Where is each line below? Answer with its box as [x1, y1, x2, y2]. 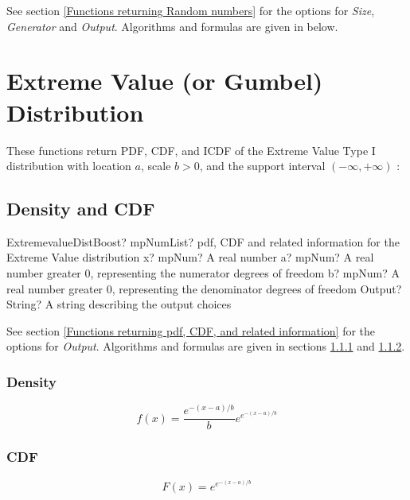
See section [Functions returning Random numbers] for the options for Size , [6, 2, 375, 18]
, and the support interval [199, 157, 326, 174]
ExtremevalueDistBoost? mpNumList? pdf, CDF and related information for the [6, 233, 400, 250]
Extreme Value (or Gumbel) [6, 64, 323, 97]
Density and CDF [6, 196, 155, 221]
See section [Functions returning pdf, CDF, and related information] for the [6, 322, 376, 339]
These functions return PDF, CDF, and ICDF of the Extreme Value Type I [6, 141, 376, 158]
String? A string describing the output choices [6, 296, 232, 312]
